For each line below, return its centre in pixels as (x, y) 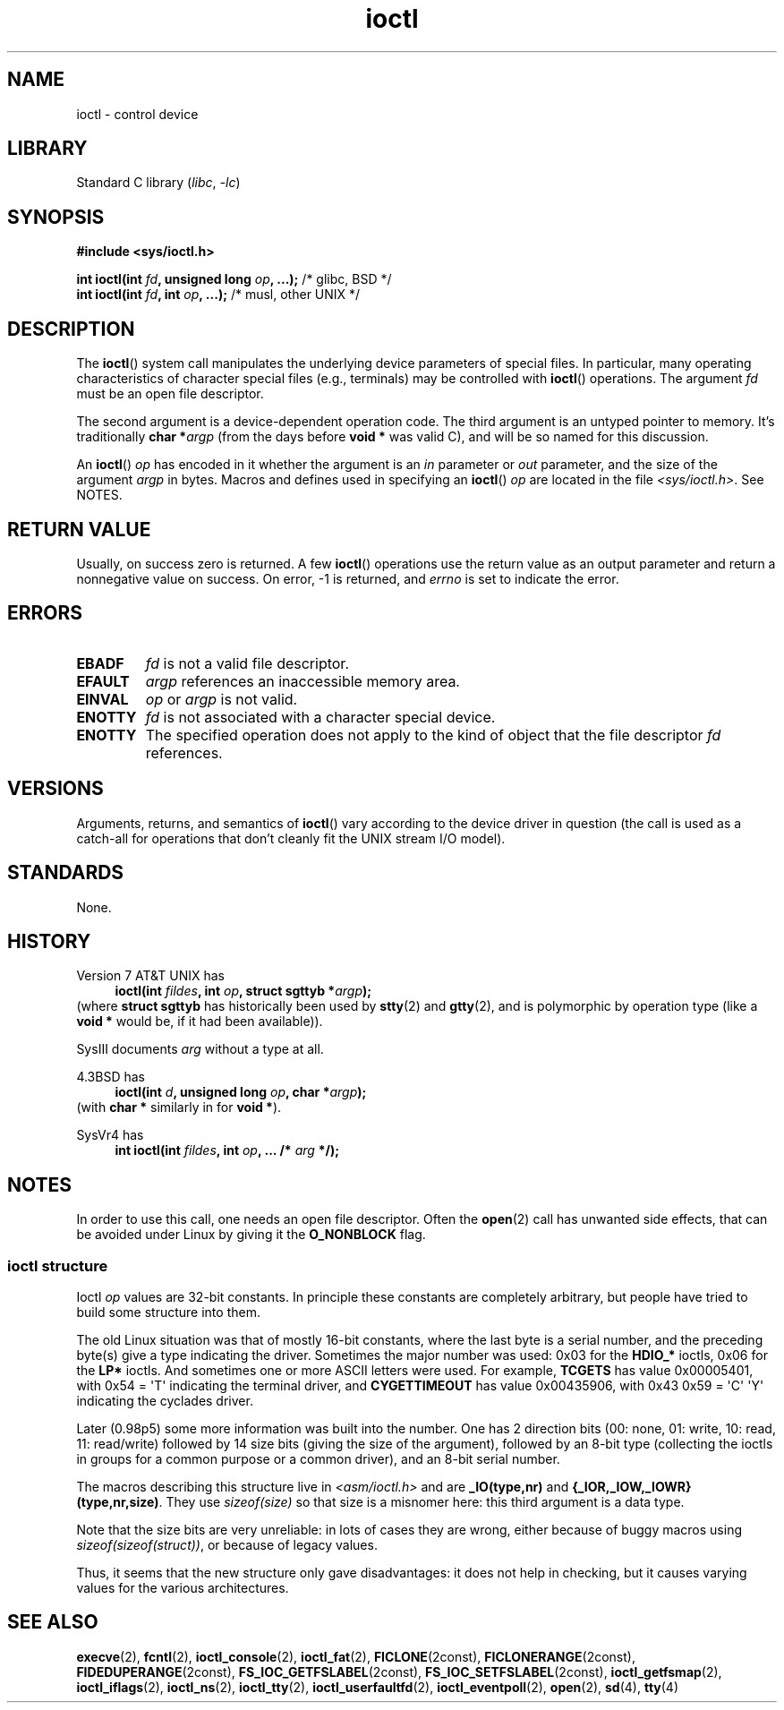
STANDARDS (66, 873)
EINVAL (102, 699)
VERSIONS (55, 789)
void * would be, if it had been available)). (200, 1022)
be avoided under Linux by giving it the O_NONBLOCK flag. (251, 1235)
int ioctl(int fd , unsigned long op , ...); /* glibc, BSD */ (234, 279)
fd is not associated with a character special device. (320, 717)
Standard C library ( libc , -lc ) (158, 183)
